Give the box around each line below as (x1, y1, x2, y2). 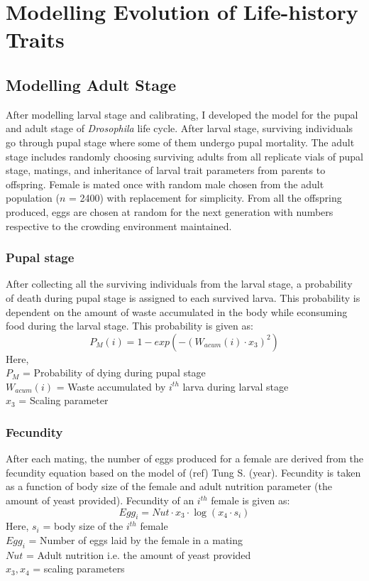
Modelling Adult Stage (6, 73, 177, 95)
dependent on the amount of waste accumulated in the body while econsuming (6, 304, 348, 319)
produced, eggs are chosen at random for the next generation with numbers (6, 204, 334, 219)
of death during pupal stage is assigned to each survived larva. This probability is (6, 290, 360, 305)
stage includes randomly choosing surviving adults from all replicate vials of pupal (6, 148, 363, 163)
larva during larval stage (182, 379, 289, 393)
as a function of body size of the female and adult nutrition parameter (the (6, 479, 332, 494)
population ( (6, 190, 60, 205)
